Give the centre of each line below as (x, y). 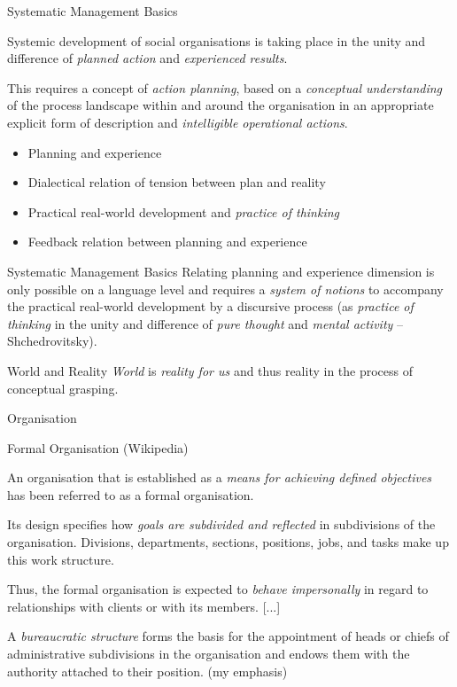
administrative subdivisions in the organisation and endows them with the (209, 654)
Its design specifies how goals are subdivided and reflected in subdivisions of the (221, 524)
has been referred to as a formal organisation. (131, 494)
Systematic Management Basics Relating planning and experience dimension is (221, 271)
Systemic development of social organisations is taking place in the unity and (217, 40)
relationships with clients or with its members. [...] (144, 606)
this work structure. (61, 559)
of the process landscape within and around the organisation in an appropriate (221, 105)
